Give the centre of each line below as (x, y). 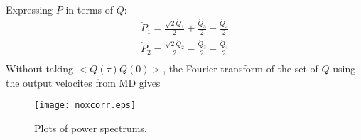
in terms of (90, 9)
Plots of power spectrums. (91, 128)
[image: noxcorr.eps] (85, 106)
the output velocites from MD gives (83, 82)
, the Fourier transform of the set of (241, 68)
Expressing (29, 9)
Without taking (39, 68)
